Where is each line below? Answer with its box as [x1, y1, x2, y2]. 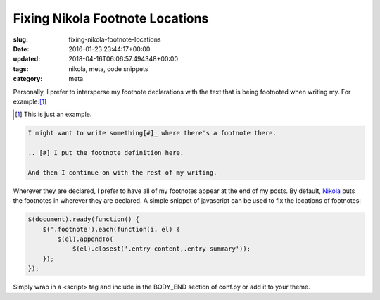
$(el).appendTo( [57, 235, 114, 243]
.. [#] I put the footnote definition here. [27, 149, 184, 157]
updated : [13, 55, 41, 63]
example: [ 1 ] [13, 97, 47, 106]
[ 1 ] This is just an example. [15, 110, 92, 119]
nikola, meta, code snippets [68, 64, 148, 73]
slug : [13, 35, 28, 44]
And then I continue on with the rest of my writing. [27, 168, 217, 176]
